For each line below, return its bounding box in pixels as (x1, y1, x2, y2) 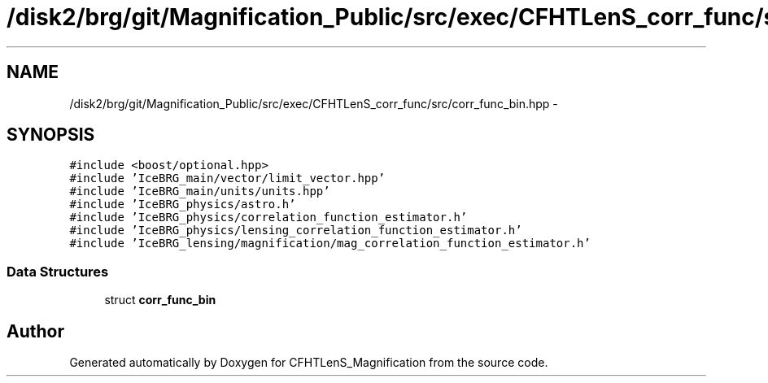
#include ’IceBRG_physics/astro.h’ (69, 198, 296, 211)
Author (7, 320, 64, 342)
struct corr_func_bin (104, 293, 216, 307)
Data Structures (7, 263, 109, 280)
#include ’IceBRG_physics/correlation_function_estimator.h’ (69, 211, 468, 224)
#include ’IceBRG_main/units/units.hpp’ (69, 185, 330, 198)
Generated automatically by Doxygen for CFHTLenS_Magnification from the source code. (69, 355, 548, 370)
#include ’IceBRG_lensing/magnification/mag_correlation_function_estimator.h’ (69, 237, 591, 250)
